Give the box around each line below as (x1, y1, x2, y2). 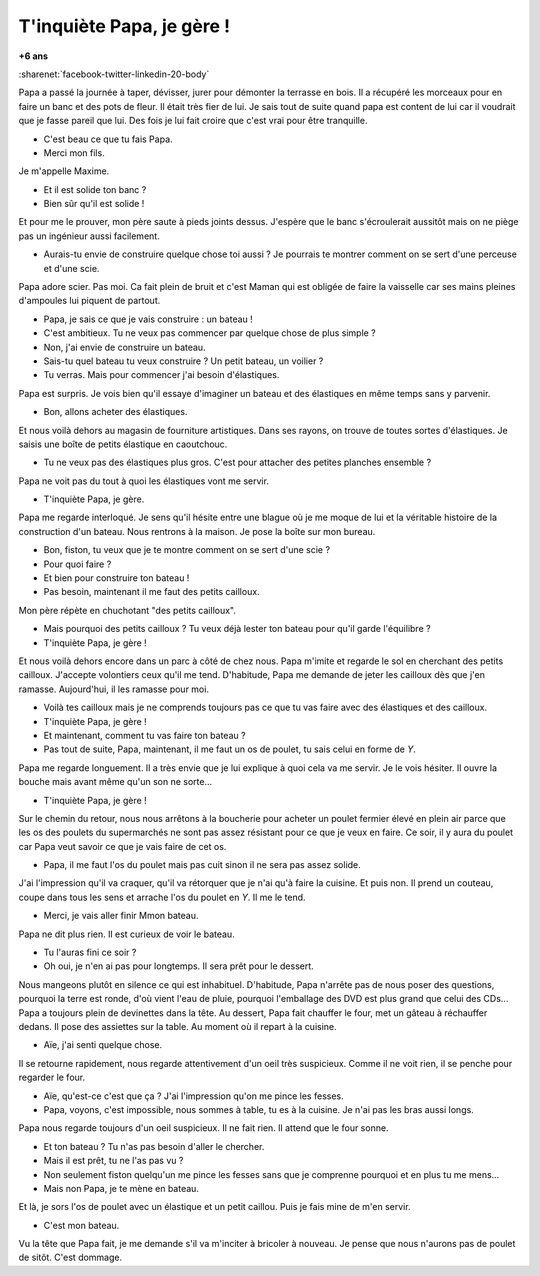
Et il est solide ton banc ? (43, 183, 147, 195)
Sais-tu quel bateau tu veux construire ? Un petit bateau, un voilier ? (43, 355, 324, 367)
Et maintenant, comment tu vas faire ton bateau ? (43, 729, 246, 741)
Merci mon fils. (43, 146, 105, 159)
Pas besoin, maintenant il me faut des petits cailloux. (43, 586, 260, 598)
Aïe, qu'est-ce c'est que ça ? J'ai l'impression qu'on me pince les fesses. (43, 1090, 344, 1102)
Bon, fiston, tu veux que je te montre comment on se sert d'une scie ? (43, 544, 330, 556)
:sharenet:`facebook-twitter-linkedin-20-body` (18, 68, 210, 80)
